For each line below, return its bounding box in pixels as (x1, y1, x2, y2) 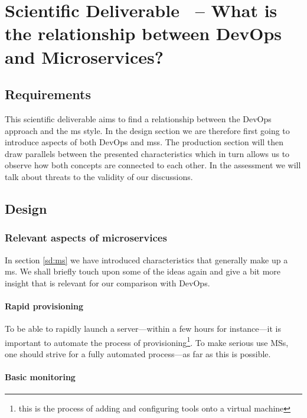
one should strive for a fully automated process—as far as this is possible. (5, 347, 271, 360)
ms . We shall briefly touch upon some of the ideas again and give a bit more (5, 265, 281, 277)
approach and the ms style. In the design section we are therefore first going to (5, 124, 290, 136)
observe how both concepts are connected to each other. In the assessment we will (5, 159, 301, 171)
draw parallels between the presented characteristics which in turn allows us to (5, 147, 290, 159)
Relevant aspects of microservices (5, 230, 167, 245)
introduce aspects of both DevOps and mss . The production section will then (5, 136, 284, 148)
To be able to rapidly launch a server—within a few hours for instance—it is (5, 322, 281, 335)
